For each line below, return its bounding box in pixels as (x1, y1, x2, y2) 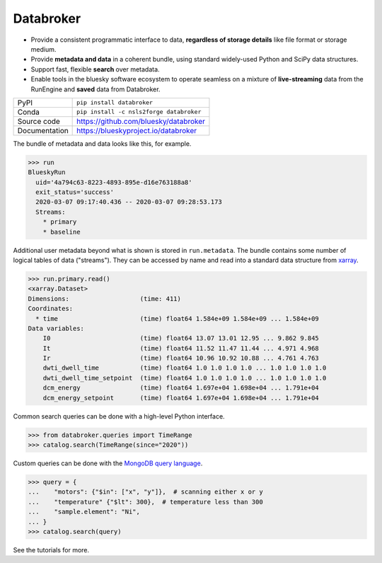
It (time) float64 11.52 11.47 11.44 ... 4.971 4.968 (42, 344, 320, 352)
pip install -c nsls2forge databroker (76, 108, 202, 116)
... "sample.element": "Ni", (28, 508, 141, 516)
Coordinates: (28, 305, 74, 313)
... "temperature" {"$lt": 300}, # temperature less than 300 (28, 498, 263, 506)
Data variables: (28, 324, 85, 332)
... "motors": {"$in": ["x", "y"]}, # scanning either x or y (28, 488, 263, 496)
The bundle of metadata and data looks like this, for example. (13, 139, 192, 148)
